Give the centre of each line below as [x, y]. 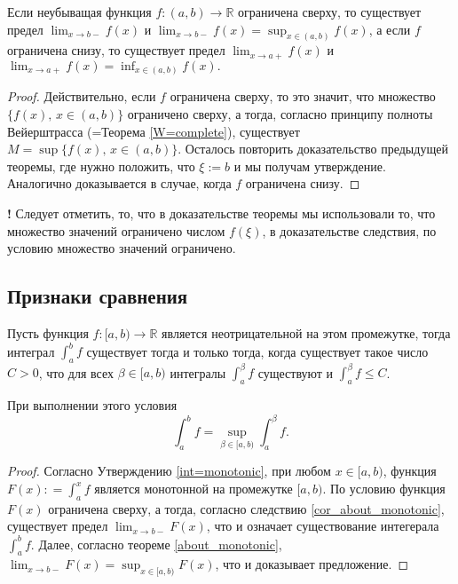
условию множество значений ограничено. [122, 248]
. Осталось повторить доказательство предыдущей [313, 149]
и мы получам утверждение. [310, 166]
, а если [390, 29]
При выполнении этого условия [92, 405]
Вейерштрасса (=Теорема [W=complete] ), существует [154, 131]
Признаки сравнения [98, 296]
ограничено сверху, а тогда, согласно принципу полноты [280, 114]
